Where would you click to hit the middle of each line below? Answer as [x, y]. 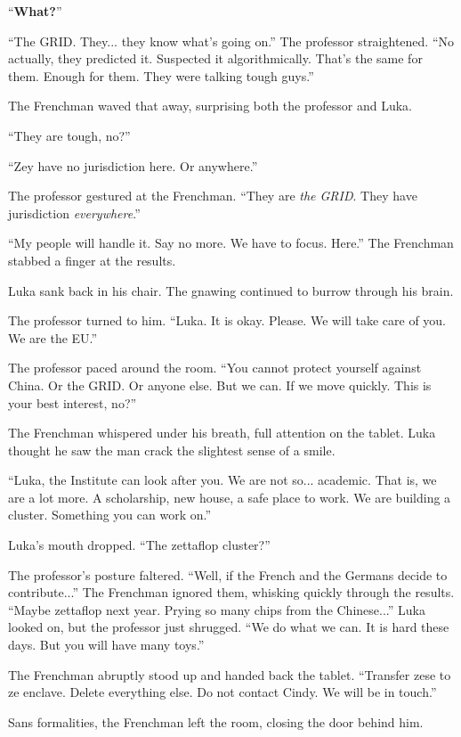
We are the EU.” [53, 337]
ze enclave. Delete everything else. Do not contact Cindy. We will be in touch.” [222, 692]
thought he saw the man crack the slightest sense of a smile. [172, 450]
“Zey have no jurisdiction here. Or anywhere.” [133, 165]
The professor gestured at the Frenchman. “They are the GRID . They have [213, 196]
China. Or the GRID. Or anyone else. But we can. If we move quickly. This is [220, 385]
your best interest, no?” [73, 402]
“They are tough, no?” [69, 135]
